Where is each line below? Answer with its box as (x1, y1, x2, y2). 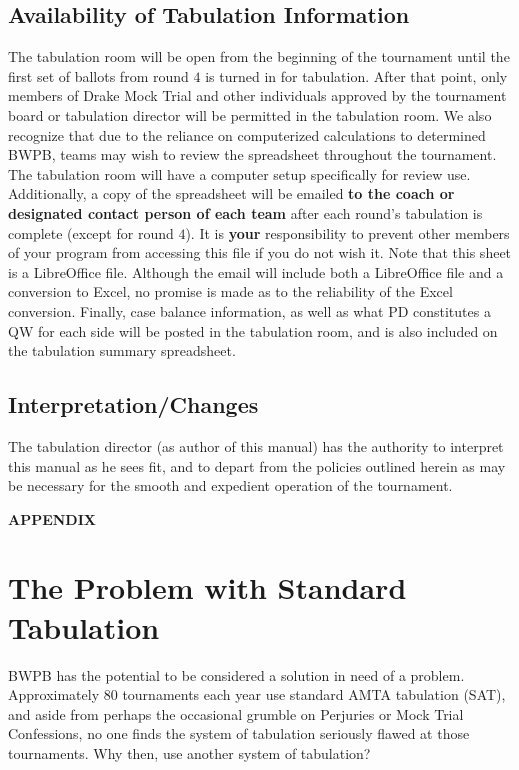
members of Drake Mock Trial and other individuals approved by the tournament (8, 85, 507, 106)
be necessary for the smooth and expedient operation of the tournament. (8, 475, 453, 496)
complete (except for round (8, 222, 174, 243)
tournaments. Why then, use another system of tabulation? (8, 742, 371, 763)
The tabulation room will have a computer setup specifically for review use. (8, 163, 471, 184)
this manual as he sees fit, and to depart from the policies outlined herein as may (8, 455, 506, 476)
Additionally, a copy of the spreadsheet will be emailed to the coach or (8, 183, 455, 204)
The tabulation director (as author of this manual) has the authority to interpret (8, 435, 504, 456)
